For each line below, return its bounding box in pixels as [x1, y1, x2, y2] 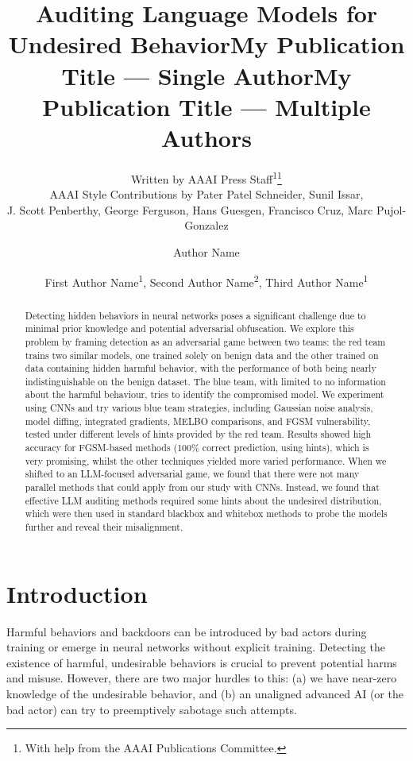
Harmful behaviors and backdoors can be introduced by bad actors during [6, 623, 367, 639]
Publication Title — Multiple [42, 90, 371, 122]
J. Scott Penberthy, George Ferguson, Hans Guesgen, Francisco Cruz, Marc [6, 201, 373, 218]
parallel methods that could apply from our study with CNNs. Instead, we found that [25, 481, 380, 494]
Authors [161, 121, 252, 153]
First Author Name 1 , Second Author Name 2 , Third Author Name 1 [44, 271, 369, 290]
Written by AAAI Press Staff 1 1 [131, 168, 282, 187]
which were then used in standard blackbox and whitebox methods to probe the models [25, 507, 388, 520]
